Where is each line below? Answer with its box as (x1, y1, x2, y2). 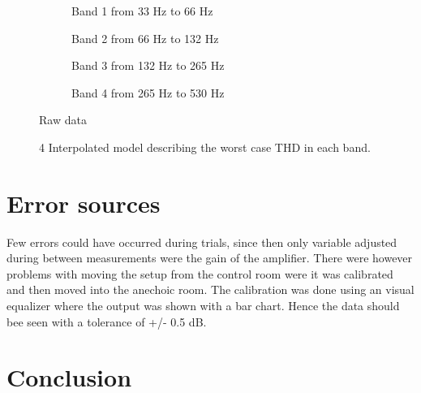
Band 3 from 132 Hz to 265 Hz (71, 57, 225, 74)
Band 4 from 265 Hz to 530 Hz (71, 84, 225, 101)
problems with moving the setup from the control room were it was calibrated (6, 265, 393, 282)
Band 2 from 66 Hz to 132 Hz (71, 29, 219, 46)
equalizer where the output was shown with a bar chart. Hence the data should (6, 297, 400, 314)
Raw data (39, 111, 87, 128)
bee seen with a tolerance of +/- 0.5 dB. (6, 313, 207, 330)
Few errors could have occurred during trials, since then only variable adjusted (6, 233, 397, 250)
